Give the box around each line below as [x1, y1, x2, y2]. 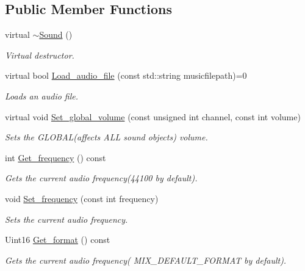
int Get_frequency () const [5, 151, 106, 164]
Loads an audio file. [5, 89, 79, 102]
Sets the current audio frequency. [5, 212, 128, 225]
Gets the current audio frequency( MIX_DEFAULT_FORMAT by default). [5, 253, 287, 266]
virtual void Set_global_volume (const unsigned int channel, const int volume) [5, 110, 301, 123]
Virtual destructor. [5, 48, 74, 61]
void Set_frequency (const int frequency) [5, 192, 159, 204]
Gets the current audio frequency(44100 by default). [5, 172, 198, 184]
